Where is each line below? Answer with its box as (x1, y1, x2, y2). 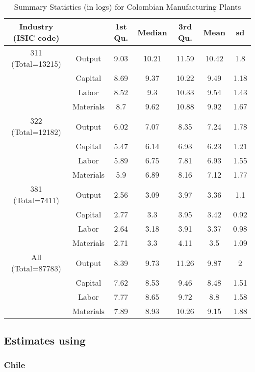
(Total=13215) (11, 58, 61, 69)
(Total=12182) (11, 126, 61, 137)
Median (137, 26, 167, 38)
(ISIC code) (13, 32, 60, 43)
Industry (19, 21, 53, 32)
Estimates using (4, 333, 86, 348)
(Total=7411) (13, 194, 59, 206)
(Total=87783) (11, 263, 61, 274)
